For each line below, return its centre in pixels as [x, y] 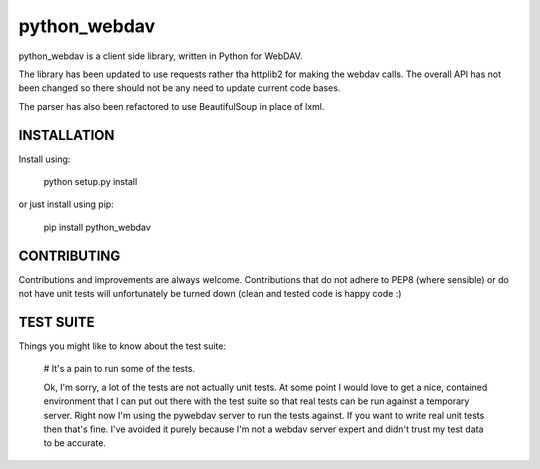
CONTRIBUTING [69, 255]
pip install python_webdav [97, 227]
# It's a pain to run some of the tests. [119, 369]
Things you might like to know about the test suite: [122, 346]
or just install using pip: [66, 204]
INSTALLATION [66, 135]
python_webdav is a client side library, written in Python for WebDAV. [160, 56]
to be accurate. [75, 443]
